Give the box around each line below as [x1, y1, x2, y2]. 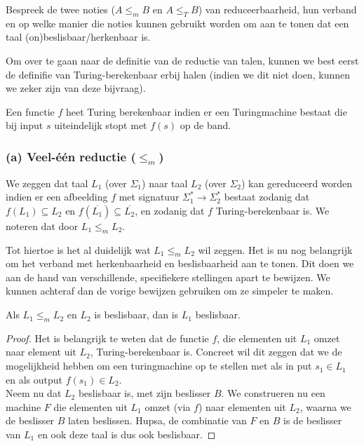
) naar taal [142, 175, 188, 190]
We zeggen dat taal [6, 175, 88, 190]
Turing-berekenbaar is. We [215, 203, 330, 217]
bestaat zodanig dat [224, 189, 310, 204]
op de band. [180, 118, 231, 133]
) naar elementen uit [198, 399, 286, 414]
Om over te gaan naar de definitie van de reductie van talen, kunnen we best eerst [6, 53, 359, 67]
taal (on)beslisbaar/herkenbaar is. [6, 29, 151, 44]
